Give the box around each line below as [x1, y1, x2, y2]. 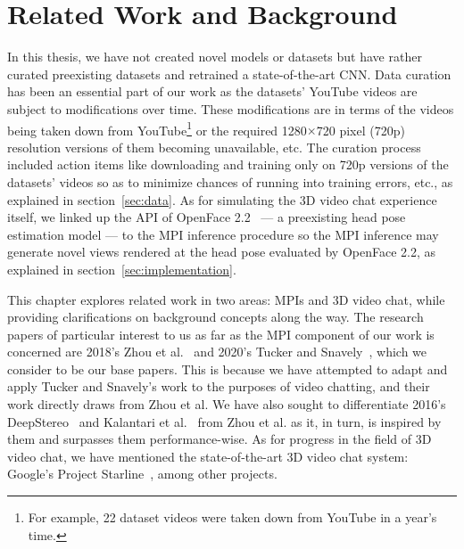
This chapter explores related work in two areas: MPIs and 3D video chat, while [7, 290, 445, 308]
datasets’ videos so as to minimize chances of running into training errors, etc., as [7, 172, 453, 191]
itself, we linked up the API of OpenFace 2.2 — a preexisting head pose [7, 208, 406, 226]
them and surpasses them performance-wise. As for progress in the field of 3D [7, 430, 432, 448]
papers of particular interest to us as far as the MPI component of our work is [7, 324, 435, 343]
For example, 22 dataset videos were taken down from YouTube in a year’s [28, 508, 437, 527]
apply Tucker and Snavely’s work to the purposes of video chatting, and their [7, 377, 430, 396]
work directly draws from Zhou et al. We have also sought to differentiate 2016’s [7, 395, 446, 414]
